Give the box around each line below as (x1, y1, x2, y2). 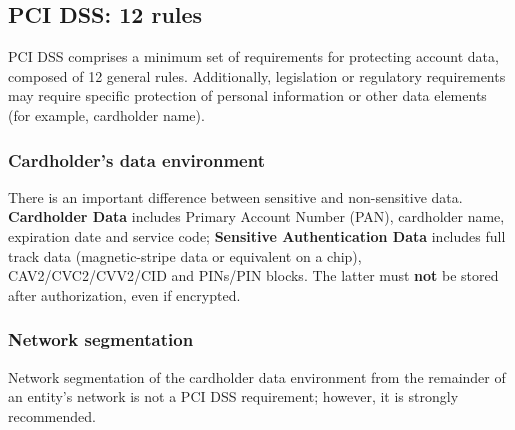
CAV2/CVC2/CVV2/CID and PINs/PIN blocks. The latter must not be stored (8, 265, 499, 286)
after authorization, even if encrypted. (8, 284, 241, 305)
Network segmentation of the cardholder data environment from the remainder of (8, 366, 506, 387)
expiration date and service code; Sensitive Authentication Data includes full (8, 225, 506, 246)
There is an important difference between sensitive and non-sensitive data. (8, 186, 463, 207)
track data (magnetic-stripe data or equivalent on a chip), (8, 245, 362, 266)
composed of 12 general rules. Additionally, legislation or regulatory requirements (8, 65, 506, 86)
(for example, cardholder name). (8, 104, 205, 125)
